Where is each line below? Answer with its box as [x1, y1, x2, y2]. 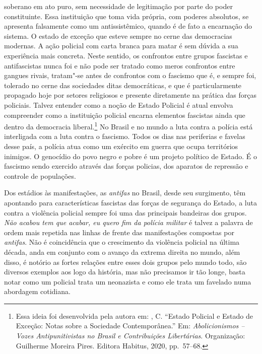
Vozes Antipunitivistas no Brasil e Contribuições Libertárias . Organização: [16, 330, 245, 341]
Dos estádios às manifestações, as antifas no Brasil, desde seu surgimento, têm [4, 187, 246, 198]
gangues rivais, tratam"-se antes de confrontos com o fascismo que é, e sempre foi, [4, 70, 256, 81]
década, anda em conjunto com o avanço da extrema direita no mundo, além [4, 246, 240, 257]
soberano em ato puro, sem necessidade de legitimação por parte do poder [4, 1, 233, 11]
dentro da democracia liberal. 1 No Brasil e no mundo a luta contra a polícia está [4, 120, 253, 131]
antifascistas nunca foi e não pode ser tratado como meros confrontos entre [4, 60, 235, 70]
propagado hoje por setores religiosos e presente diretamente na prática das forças [4, 90, 256, 100]
